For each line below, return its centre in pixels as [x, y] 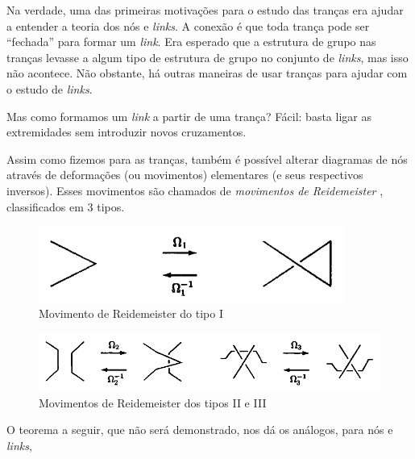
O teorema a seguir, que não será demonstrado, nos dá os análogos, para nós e [200, 430]
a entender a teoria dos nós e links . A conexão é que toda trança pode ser [188, 25]
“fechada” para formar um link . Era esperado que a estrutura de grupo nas [191, 42]
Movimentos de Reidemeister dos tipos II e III [153, 402]
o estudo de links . [50, 88]
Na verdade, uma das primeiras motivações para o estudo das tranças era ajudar [205, 10]
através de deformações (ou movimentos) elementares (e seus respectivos [185, 175]
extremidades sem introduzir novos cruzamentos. [127, 132]
